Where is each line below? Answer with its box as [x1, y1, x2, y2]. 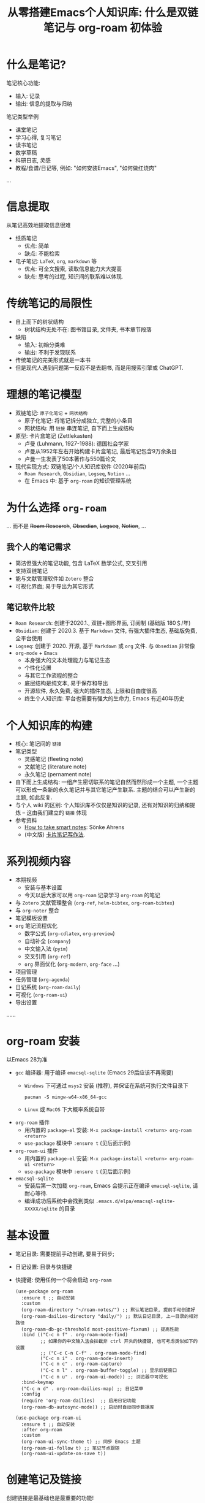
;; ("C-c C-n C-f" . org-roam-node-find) [40, 1350, 147, 1356]
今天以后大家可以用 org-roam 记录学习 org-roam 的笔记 [24, 892, 160, 899]
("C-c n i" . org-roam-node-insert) [40, 1356, 133, 1362]
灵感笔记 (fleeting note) [24, 755, 84, 763]
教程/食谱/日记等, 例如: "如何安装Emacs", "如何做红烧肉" [15, 164, 157, 172]
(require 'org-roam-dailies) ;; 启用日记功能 [21, 1398, 136, 1404]
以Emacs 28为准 [6, 1056, 48, 1063]
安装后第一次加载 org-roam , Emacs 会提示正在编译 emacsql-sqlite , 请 [24, 1182, 198, 1190]
